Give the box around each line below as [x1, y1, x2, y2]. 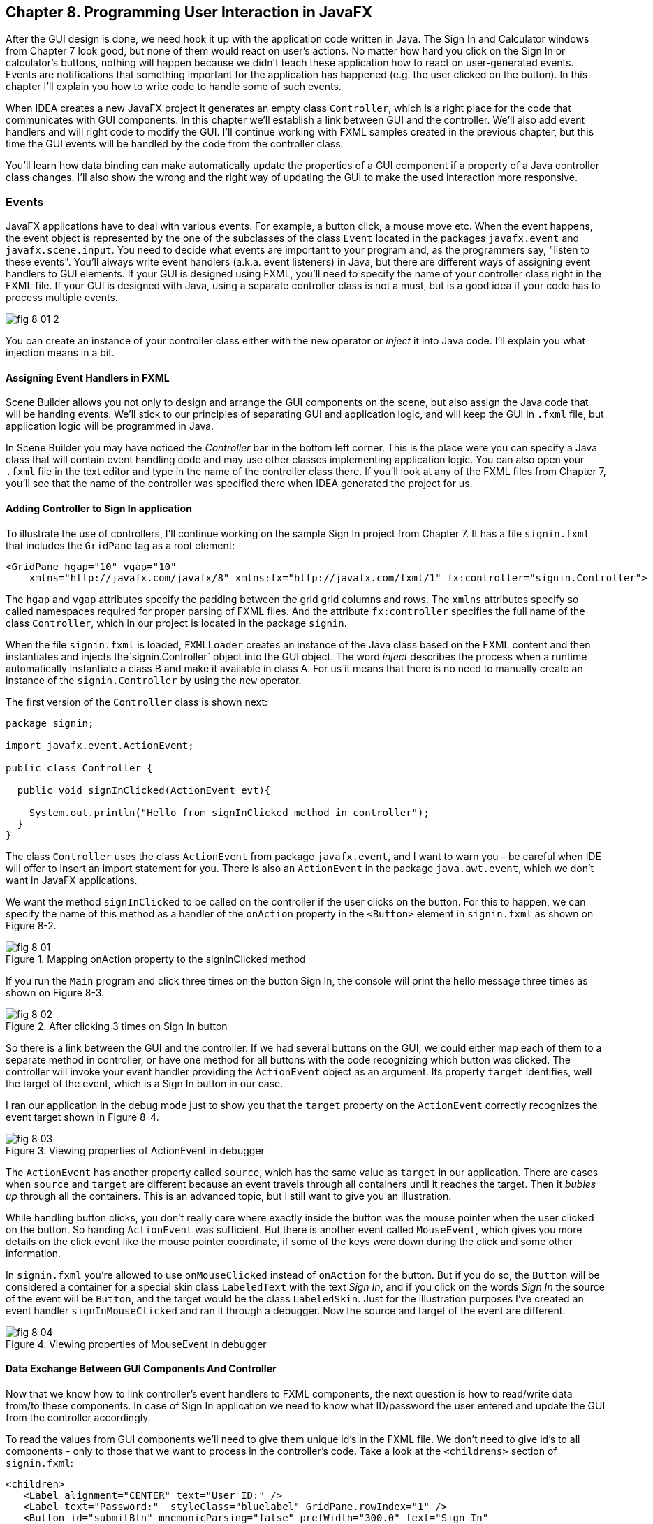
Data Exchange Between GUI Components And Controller [6, 1363, 277, 1375]
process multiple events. [6, 291, 118, 304]
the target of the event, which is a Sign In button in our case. [6, 1077, 284, 1089]
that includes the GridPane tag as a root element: [6, 539, 235, 551]
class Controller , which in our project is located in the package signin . [6, 616, 347, 629]
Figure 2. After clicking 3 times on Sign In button [6, 1019, 228, 1032]
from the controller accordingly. [6, 1411, 151, 1423]
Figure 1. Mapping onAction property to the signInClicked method [6, 952, 306, 965]
